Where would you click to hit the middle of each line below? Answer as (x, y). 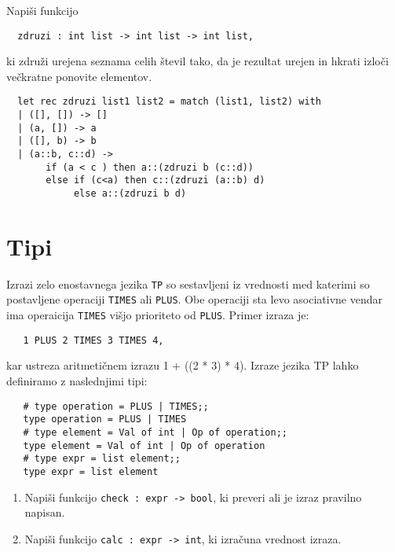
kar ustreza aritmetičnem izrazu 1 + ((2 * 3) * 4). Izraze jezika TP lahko (183, 365)
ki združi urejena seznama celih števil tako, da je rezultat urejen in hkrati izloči (197, 61)
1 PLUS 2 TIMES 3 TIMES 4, (93, 340)
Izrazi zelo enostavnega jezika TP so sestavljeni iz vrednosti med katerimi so (188, 283)
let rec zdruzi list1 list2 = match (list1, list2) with (169, 102)
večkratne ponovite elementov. (79, 76)
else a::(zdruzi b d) (130, 194)
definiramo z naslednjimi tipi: (77, 381)
